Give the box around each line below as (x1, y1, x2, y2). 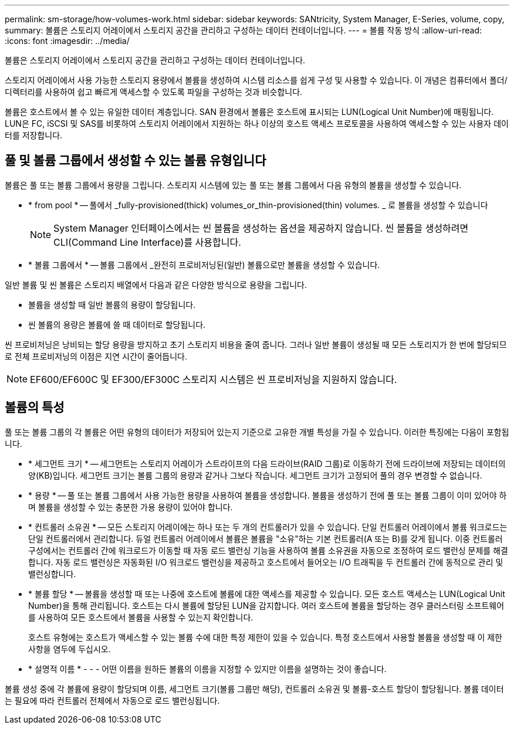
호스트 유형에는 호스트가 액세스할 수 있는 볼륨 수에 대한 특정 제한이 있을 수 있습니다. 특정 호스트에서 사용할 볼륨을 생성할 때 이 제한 (28, 632, 502, 642)
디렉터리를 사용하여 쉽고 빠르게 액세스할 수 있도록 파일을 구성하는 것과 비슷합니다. (5, 87, 303, 97)
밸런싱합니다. (28, 568, 76, 579)
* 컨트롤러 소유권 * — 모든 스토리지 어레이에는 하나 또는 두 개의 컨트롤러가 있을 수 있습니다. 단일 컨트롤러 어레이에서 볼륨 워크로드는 (28, 521, 508, 532)
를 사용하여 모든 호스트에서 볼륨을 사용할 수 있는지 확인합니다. (28, 612, 253, 622)
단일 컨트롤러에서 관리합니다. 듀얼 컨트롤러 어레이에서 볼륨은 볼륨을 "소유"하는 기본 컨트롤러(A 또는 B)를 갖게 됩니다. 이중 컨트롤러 (28, 533, 503, 544)
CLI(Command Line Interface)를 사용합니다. (53, 236, 241, 248)
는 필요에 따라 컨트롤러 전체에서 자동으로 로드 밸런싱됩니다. (5, 695, 220, 706)
